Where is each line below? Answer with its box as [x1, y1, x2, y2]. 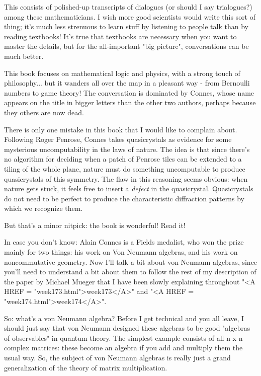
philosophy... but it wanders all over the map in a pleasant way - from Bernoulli [4, 78, 250, 88]
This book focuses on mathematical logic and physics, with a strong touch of [4, 67, 240, 78]
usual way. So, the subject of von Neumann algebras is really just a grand [4, 352, 231, 362]
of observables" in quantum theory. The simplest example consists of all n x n [4, 332, 243, 343]
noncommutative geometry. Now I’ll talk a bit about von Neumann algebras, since [4, 256, 257, 267]
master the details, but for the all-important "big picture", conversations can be [4, 41, 249, 51]
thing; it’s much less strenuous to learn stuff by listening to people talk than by [4, 21, 248, 32]
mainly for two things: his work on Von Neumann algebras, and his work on [4, 247, 238, 257]
